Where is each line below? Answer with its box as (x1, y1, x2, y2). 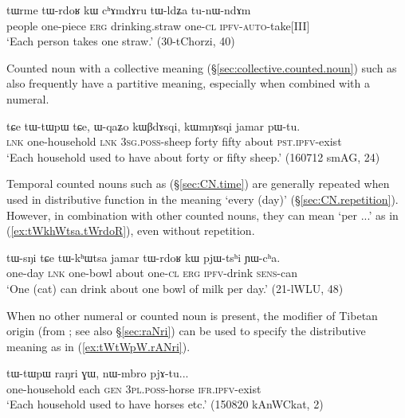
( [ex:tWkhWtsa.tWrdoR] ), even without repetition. (6, 222, 255, 239)
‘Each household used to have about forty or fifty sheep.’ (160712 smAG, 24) (6, 148, 380, 165)
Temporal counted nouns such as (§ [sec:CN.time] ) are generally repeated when (6, 175, 390, 192)
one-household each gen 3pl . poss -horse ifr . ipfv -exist (6, 380, 261, 397)
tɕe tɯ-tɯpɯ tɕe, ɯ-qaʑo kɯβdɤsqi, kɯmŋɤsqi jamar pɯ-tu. (6, 117, 301, 134)
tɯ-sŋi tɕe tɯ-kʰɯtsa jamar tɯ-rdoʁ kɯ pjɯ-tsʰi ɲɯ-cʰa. (6, 248, 281, 265)
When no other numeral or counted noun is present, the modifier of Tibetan (6, 307, 378, 323)
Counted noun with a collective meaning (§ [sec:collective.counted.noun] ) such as (6, 59, 397, 76)
